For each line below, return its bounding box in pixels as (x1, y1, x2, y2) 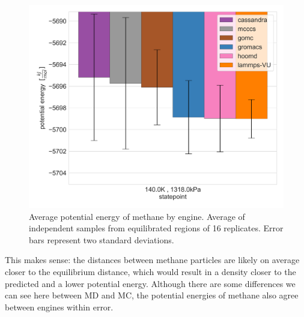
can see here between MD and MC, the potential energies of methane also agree (5, 289, 299, 301)
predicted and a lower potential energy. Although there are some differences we (5, 277, 296, 289)
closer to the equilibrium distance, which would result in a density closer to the (5, 265, 296, 278)
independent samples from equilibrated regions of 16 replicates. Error (29, 222, 284, 234)
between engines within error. (5, 300, 114, 313)
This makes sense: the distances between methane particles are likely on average (5, 253, 300, 266)
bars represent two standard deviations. (29, 233, 174, 246)
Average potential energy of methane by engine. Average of (29, 210, 245, 222)
